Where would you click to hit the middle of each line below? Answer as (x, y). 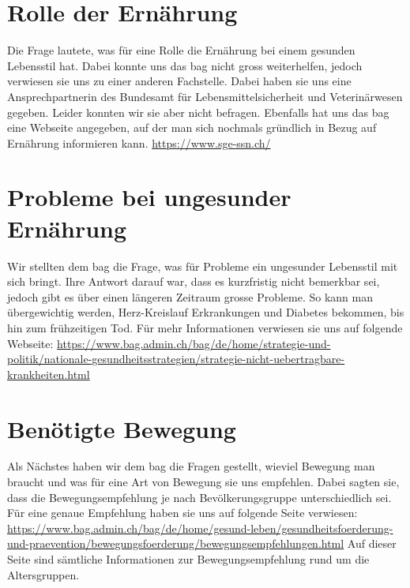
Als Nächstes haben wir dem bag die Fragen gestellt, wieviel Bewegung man (191, 466)
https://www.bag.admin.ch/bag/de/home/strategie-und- (194, 343)
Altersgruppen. (43, 574)
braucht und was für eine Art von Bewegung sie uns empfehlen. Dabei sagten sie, (203, 482)
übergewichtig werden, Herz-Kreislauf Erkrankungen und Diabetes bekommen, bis (206, 312)
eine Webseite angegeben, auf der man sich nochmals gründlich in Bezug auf (192, 127)
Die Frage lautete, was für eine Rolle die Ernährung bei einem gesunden (181, 50)
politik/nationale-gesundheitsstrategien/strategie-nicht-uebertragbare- (176, 359)
